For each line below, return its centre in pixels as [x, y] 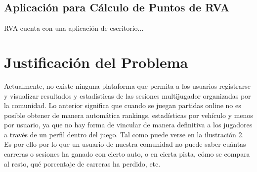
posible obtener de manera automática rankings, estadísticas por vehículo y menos [128, 115]
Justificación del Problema [96, 62]
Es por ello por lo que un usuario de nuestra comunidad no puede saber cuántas [125, 144]
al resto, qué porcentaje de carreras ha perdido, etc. [82, 163]
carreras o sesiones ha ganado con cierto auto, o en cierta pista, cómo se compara [127, 154]
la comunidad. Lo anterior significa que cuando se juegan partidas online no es [123, 105]
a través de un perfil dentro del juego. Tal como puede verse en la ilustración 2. [124, 134]
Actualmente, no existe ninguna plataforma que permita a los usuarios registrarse [127, 86]
